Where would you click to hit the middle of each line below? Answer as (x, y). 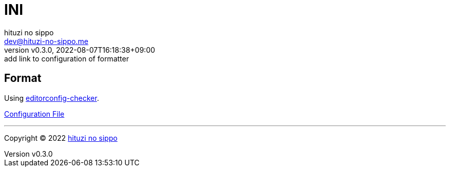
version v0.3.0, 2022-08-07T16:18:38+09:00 (80, 50)
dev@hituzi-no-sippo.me (46, 41)
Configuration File (34, 114)
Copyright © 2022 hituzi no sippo (61, 138)
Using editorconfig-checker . (52, 98)
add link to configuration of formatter (67, 58)
